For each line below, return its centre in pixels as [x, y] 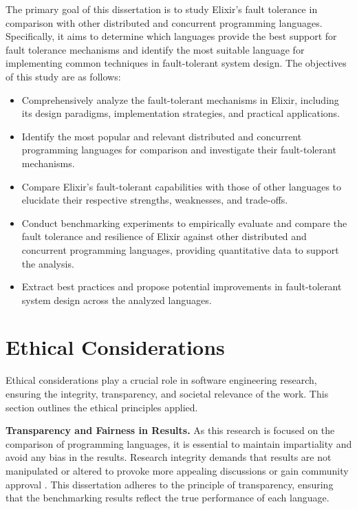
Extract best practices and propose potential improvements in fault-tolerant [182, 286]
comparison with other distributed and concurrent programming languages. [164, 22]
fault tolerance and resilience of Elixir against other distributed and [164, 236]
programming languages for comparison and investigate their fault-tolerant [179, 150]
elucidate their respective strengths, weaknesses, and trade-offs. [155, 200]
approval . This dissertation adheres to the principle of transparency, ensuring [170, 484]
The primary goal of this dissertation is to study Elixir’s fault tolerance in [162, 9]
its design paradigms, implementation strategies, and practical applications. [181, 113]
